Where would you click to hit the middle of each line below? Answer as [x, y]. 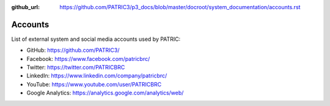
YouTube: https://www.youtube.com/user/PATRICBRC [94, 84]
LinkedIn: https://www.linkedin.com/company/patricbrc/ [97, 76]
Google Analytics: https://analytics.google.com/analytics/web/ [105, 93]
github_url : [25, 7]
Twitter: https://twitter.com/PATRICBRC [76, 68]
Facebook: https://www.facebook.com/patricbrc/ [88, 58]
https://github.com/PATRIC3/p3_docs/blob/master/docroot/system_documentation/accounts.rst [180, 7]
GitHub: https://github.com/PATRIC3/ [73, 50]
